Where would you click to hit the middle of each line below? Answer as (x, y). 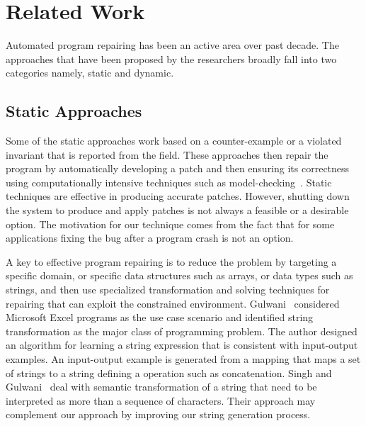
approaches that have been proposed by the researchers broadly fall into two (171, 58)
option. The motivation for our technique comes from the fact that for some (170, 224)
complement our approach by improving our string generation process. (158, 414)
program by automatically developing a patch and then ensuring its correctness (178, 168)
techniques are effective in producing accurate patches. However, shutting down (178, 196)
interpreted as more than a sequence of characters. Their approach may (161, 400)
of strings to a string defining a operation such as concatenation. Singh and (169, 372)
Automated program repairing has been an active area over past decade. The (172, 45)
